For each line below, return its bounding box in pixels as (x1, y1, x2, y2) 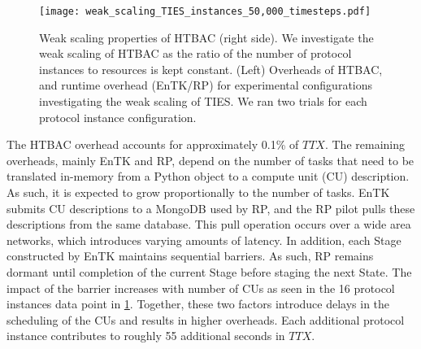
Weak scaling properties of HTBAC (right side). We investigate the (39, 28, 374, 46)
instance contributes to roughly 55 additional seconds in (7, 327, 285, 344)
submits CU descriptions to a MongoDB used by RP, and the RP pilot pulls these (7, 199, 415, 216)
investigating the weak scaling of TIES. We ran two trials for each (39, 93, 367, 110)
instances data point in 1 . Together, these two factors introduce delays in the (7, 295, 390, 312)
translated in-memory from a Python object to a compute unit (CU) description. (7, 168, 410, 185)
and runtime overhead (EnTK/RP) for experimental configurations (39, 76, 373, 94)
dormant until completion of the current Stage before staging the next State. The (7, 263, 412, 280)
